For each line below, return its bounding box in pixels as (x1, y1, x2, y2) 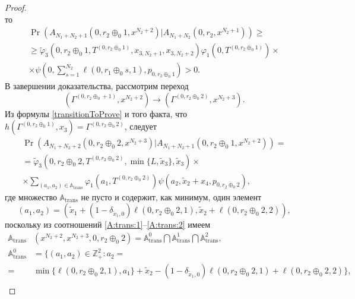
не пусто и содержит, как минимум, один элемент (81, 190, 262, 203)
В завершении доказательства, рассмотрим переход (5, 80, 189, 92)
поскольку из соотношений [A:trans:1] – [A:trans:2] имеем (5, 218, 210, 231)
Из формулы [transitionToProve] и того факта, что (5, 107, 188, 119)
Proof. (5, 1, 27, 13)
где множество (5, 190, 57, 203)
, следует (124, 120, 157, 133)
